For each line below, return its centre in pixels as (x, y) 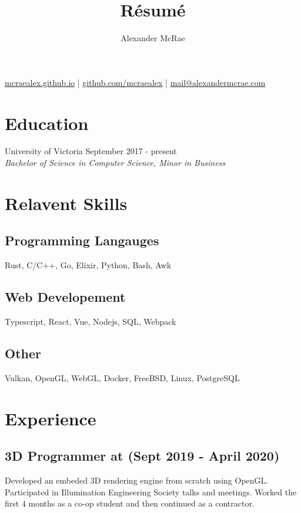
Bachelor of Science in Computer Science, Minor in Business (115, 163)
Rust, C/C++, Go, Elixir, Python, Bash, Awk (88, 265)
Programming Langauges (82, 240)
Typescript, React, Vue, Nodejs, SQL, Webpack (91, 321)
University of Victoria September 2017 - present (91, 151)
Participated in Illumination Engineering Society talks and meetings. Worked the (151, 492)
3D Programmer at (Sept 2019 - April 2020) (142, 456)
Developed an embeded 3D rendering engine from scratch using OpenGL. (137, 480)
